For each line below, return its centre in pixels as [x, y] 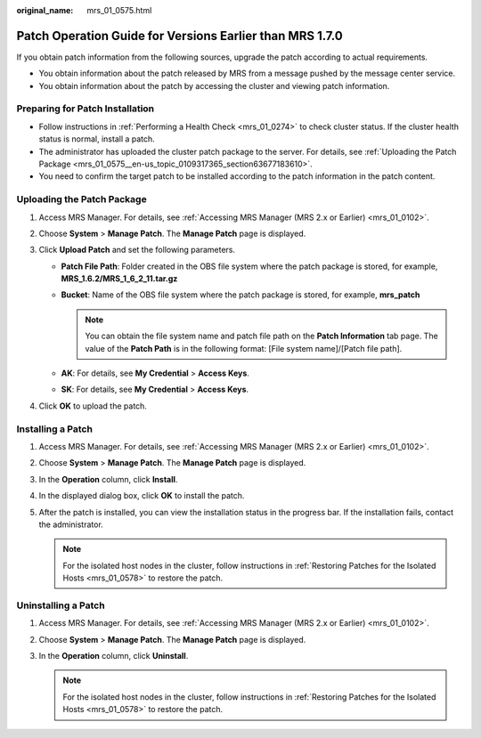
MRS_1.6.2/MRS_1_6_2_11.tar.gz [119, 279]
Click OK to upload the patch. [93, 406]
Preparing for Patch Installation [86, 109]
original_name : [45, 10]
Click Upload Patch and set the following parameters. [137, 250]
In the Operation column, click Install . [108, 479]
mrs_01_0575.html [119, 10]
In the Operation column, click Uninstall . [114, 656]
